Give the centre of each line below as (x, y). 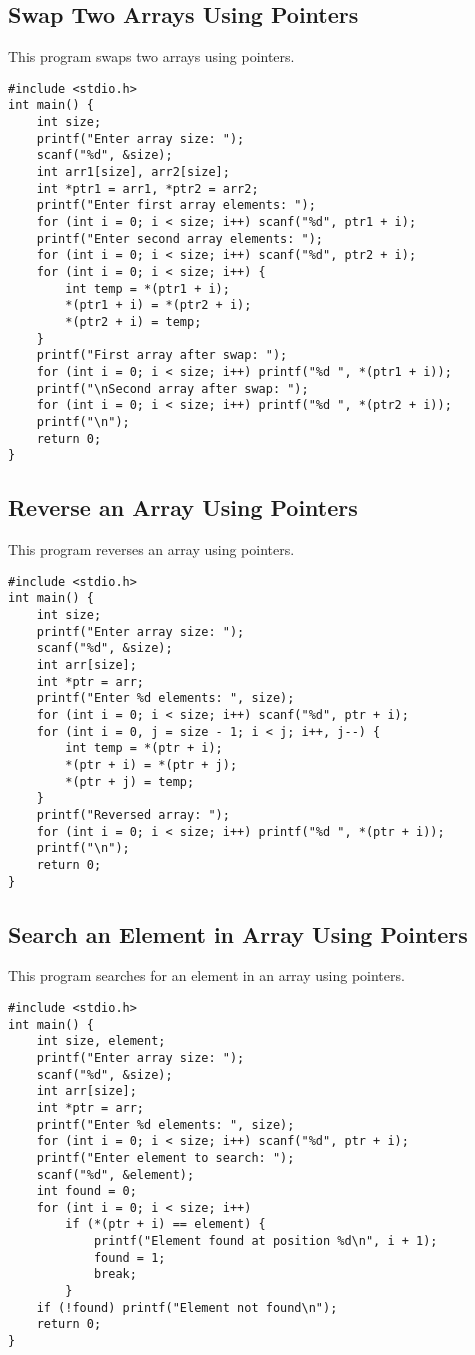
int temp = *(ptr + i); (144, 748)
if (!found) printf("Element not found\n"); (187, 1307)
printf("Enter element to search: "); (165, 1157)
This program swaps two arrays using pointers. (151, 56)
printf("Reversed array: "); (133, 814)
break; (115, 1274)
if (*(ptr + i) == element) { (165, 1224)
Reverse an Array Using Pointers (183, 507)
